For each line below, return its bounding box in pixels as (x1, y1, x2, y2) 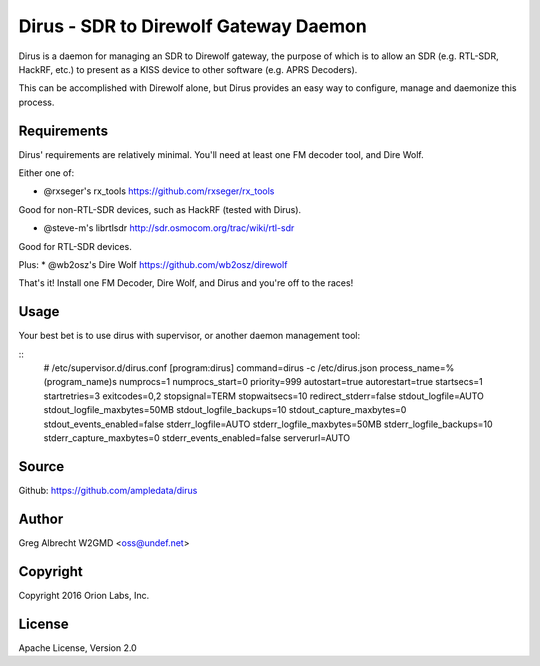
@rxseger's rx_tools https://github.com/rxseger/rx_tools (43, 185, 275, 197)
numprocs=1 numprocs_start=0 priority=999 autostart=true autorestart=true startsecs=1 (118, 376, 484, 388)
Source (18, 458, 65, 475)
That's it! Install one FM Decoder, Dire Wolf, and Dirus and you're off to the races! (18, 277, 354, 289)
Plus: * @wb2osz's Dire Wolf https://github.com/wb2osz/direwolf (18, 258, 288, 270)
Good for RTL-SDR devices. (18, 240, 132, 252)
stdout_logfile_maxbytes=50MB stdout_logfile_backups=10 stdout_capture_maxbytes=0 (43, 404, 407, 416)
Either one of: (18, 167, 75, 179)
